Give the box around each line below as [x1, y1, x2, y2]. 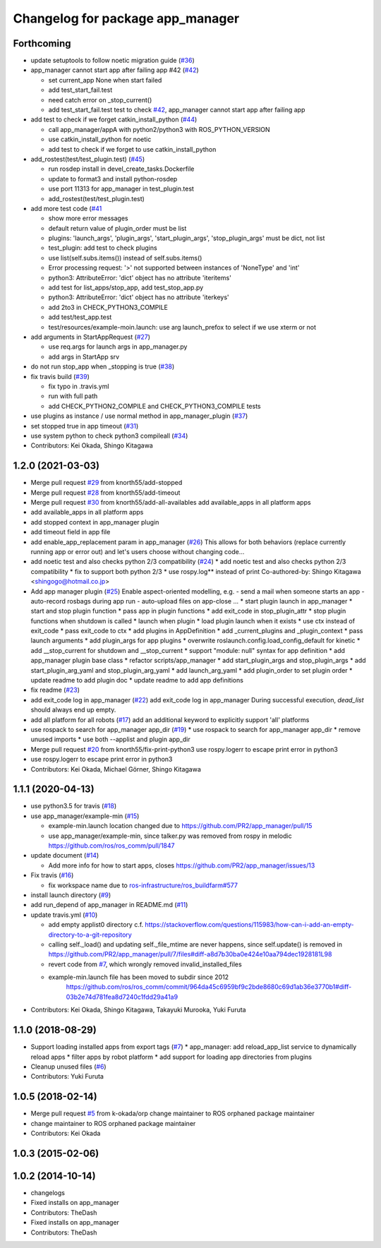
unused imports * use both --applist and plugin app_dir [30, 735, 190, 744]
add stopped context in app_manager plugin [30, 517, 159, 526]
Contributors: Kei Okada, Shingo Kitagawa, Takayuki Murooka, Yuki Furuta [30, 1006, 246, 1014]
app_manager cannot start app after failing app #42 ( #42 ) [30, 66, 199, 74]
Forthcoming [13, 37, 71, 49]
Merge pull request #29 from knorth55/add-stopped [30, 479, 183, 487]
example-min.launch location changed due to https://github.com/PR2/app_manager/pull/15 [48, 822, 313, 830]
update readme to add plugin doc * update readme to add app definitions [30, 676, 243, 685]
